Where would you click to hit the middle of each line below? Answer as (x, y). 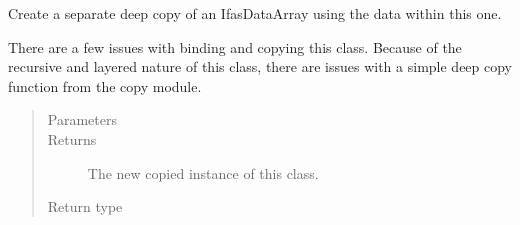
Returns (72, 138)
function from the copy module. (105, 85)
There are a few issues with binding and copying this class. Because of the (235, 46)
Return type (85, 206)
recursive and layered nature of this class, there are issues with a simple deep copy (260, 66)
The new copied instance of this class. (203, 172)
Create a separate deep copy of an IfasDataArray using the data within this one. (255, 13)
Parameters (82, 119)
